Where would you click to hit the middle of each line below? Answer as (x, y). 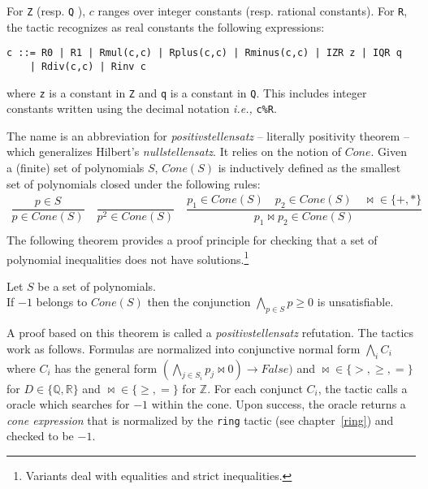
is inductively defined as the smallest (309, 168)
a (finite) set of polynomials (76, 168)
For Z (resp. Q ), (46, 11)
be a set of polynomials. (97, 286)
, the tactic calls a (363, 388)
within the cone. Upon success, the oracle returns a (279, 404)
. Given (389, 151)
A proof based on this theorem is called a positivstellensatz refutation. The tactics (210, 333)
